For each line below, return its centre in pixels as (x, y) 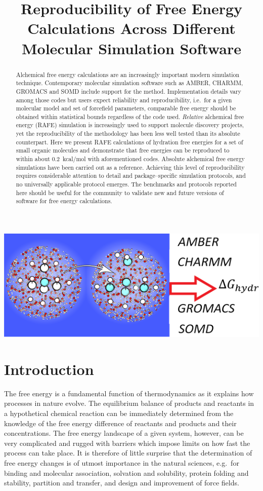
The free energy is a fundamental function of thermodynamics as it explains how (129, 393)
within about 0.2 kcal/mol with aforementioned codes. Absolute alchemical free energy (130, 159)
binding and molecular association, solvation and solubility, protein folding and (126, 473)
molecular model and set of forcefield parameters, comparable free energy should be (126, 108)
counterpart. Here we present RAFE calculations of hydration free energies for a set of (129, 142)
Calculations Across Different (131, 28)
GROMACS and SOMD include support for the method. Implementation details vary (128, 91)
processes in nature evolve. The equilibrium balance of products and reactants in (129, 403)
